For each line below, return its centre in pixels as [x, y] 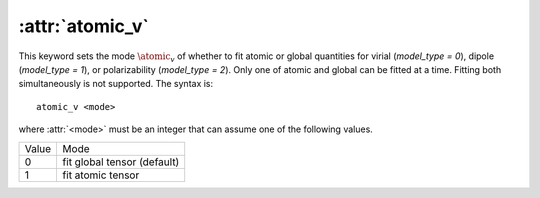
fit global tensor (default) [121, 162]
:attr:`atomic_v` [83, 26]
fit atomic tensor [101, 175]
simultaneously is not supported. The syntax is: [116, 84]
